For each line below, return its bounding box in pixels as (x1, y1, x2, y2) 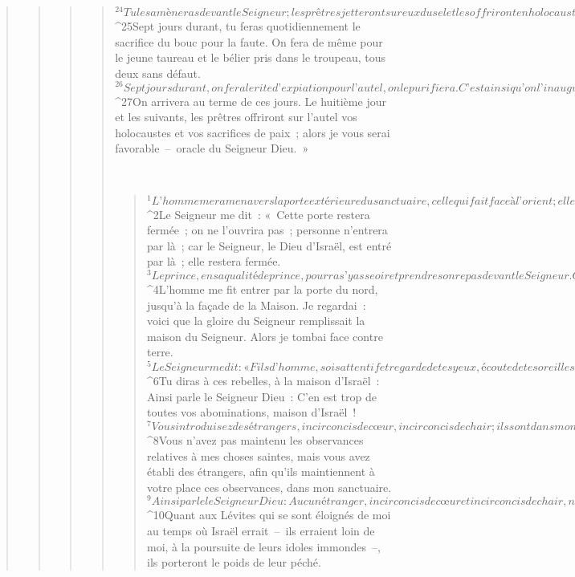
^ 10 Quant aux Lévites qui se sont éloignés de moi (146, 506, 391, 523)
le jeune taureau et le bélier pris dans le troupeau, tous (115, 49, 385, 66)
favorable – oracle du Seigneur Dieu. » (115, 140, 309, 156)
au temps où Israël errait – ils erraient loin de (146, 522, 375, 538)
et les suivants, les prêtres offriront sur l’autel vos (115, 108, 357, 125)
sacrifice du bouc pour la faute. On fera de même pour (115, 33, 383, 50)
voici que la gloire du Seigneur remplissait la (146, 312, 365, 329)
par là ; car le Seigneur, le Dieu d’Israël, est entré (146, 237, 392, 254)
